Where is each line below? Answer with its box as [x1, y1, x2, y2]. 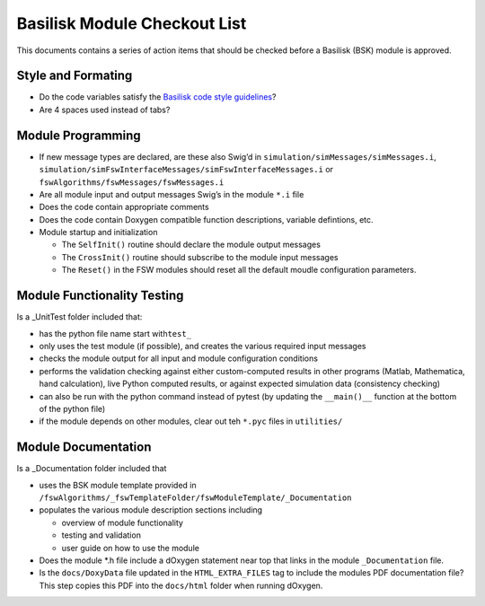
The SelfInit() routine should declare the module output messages [61, 239, 321, 250]
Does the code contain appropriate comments [39, 202, 210, 213]
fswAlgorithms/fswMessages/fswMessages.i [39, 177, 225, 188]
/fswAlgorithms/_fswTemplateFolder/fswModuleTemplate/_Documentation [39, 492, 352, 503]
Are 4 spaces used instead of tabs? [39, 104, 171, 115]
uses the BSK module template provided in [39, 479, 197, 490]
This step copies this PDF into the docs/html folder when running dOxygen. [39, 580, 323, 591]
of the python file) [39, 403, 106, 414]
